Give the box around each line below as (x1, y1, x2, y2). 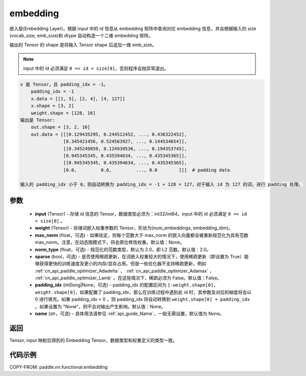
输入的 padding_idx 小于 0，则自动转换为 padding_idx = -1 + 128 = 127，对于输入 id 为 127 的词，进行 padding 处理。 (20, 181, 303, 187)
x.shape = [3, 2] (31, 103, 74, 109)
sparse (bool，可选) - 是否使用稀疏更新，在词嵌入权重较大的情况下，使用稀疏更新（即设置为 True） (35, 253, 244, 259)
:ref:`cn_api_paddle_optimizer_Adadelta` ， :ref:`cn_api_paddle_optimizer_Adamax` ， (35, 267, 214, 274)
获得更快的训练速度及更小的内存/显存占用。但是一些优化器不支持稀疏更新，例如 (39, 260, 207, 267)
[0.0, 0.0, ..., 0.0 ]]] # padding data (63, 167, 231, 173)
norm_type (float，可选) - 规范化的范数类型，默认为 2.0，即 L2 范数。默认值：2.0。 (35, 246, 211, 252)
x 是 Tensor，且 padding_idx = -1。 (20, 82, 108, 88)
